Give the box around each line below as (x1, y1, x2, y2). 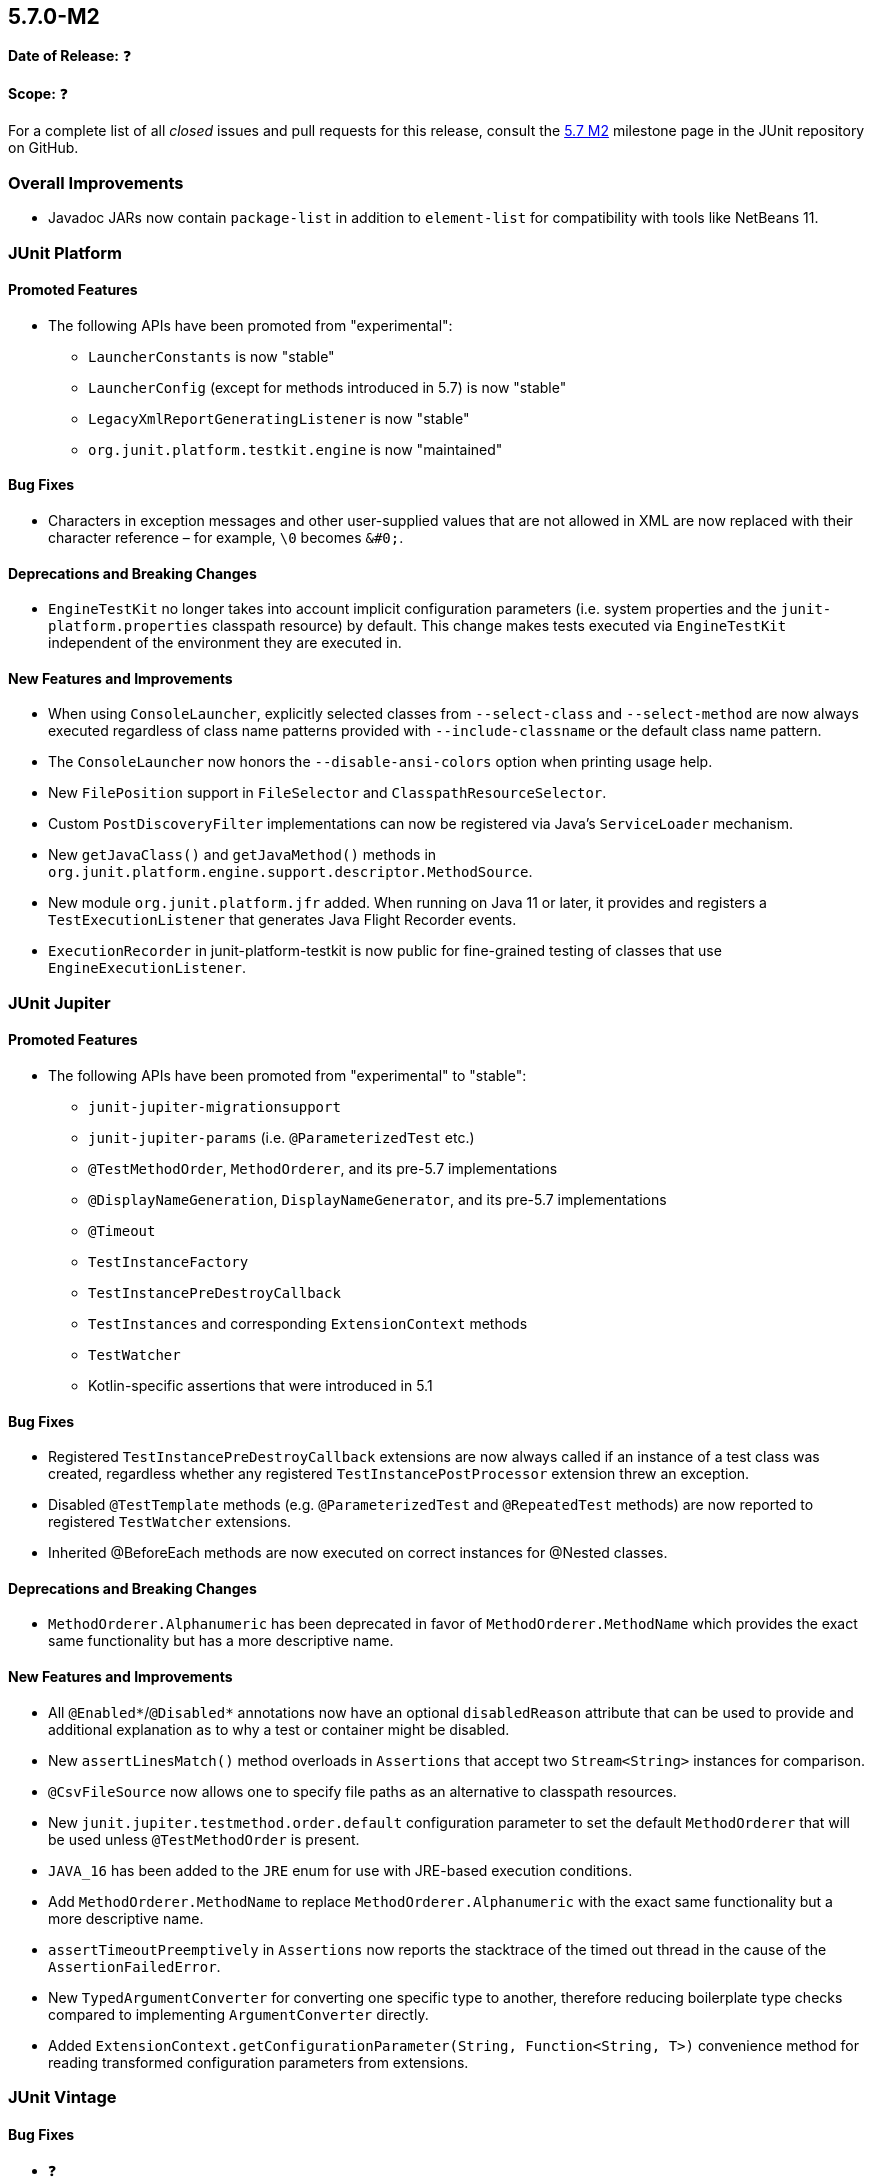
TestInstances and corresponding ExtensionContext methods (88, 1315, 528, 1333)
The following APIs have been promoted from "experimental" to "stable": (48, 1067, 527, 1085)
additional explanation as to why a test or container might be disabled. (48, 1720, 510, 1738)
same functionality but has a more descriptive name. (48, 1632, 394, 1650)
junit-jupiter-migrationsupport (88, 1099, 341, 1116)
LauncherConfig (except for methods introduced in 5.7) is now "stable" (88, 378, 567, 396)
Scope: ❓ (8, 85, 69, 103)
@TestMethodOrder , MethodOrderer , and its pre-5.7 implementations (88, 1160, 558, 1178)
